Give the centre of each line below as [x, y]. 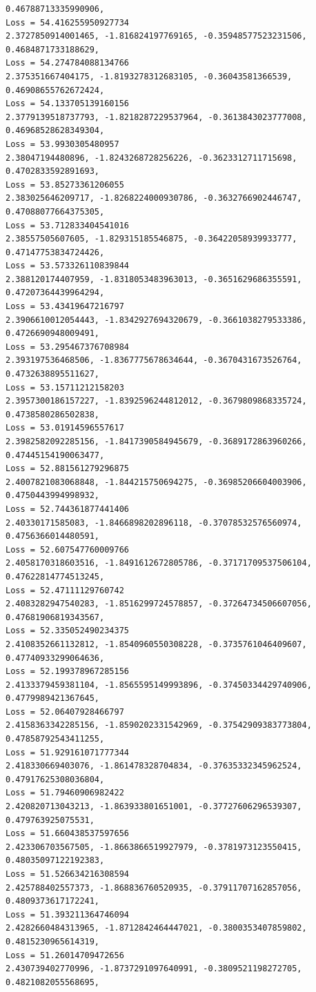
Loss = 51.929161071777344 [67, 752]
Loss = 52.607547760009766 [67, 549]
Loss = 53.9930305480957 [62, 144]
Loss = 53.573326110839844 [67, 266]
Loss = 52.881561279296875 [67, 469]
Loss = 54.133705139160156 [67, 104]
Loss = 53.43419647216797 [65, 307]
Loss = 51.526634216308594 [67, 874]
